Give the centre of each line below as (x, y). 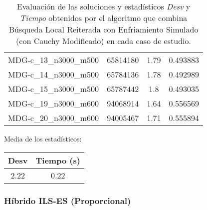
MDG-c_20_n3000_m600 (54, 118)
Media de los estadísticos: (43, 138)
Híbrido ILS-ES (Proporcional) (68, 200)
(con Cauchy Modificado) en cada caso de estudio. (103, 41)
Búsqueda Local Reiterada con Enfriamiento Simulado (103, 29)
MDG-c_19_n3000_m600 (54, 103)
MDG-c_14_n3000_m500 (54, 74)
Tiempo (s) (58, 160)
